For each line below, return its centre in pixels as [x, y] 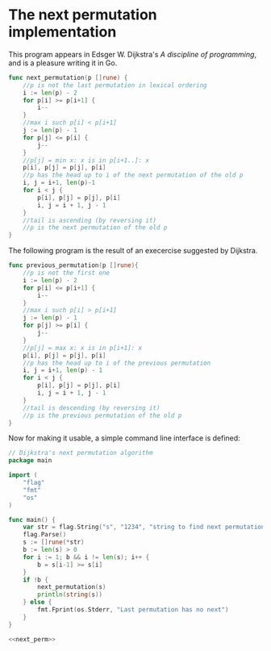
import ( [23, 475]
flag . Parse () [45, 535]
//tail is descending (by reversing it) [92, 408]
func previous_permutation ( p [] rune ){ [73, 265]
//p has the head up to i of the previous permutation [117, 363]
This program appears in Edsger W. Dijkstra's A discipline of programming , [132, 54]
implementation [63, 32]
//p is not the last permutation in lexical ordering [115, 85]
